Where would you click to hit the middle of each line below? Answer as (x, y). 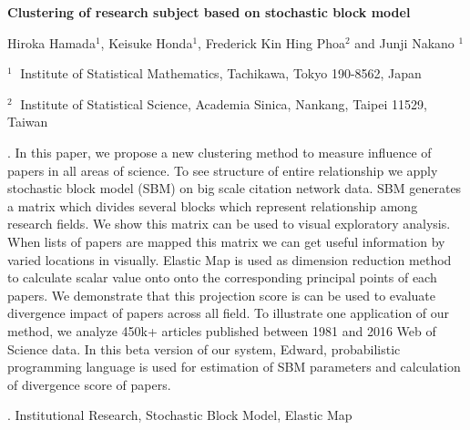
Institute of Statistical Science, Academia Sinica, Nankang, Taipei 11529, (224, 103)
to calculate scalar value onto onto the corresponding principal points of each (222, 277)
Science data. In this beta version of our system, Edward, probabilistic (204, 348)
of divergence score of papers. (89, 384)
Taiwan (28, 122)
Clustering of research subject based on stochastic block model (209, 12)
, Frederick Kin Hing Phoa (271, 42)
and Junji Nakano (404, 42)
